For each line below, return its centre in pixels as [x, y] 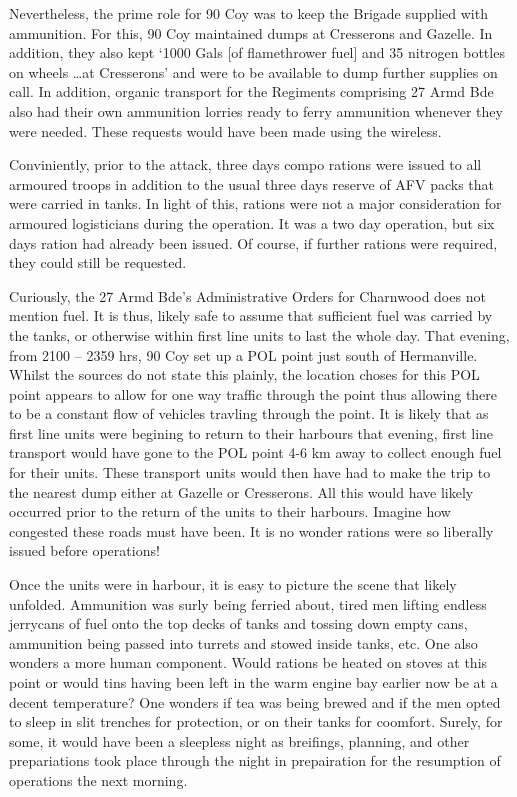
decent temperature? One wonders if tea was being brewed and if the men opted [255, 701]
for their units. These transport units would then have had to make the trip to [250, 472]
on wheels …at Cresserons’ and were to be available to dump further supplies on [253, 71]
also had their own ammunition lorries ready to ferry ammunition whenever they [256, 110]
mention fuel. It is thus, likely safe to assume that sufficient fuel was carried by [251, 315]
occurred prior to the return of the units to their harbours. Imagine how [230, 511]
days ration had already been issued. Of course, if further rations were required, [253, 242]
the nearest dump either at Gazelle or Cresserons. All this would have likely [241, 491]
